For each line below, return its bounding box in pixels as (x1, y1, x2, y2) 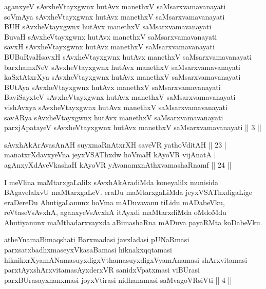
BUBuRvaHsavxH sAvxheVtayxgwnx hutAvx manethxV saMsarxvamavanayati (4, 51, 252, 62)
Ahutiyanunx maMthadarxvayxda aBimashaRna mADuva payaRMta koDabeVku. (4, 216, 262, 227)
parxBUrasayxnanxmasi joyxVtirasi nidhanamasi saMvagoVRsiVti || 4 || (4, 274, 232, 285)
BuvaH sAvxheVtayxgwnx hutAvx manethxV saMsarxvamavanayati (4, 31, 217, 42)
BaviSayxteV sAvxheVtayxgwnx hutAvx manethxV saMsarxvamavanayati (4, 92, 236, 102)
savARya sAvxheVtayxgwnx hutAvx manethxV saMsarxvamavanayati (4, 112, 223, 122)
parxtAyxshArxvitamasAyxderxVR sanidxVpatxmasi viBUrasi (4, 264, 200, 275)
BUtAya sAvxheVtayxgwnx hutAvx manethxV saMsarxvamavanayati (4, 81, 221, 92)
